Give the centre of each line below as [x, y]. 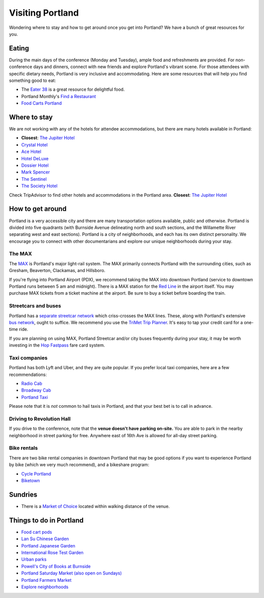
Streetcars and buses [35, 306]
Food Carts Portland [42, 103]
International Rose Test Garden [53, 553]
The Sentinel [34, 179]
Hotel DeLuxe [35, 158]
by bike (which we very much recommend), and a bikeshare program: [79, 465]
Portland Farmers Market [46, 580]
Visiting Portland [44, 13]
